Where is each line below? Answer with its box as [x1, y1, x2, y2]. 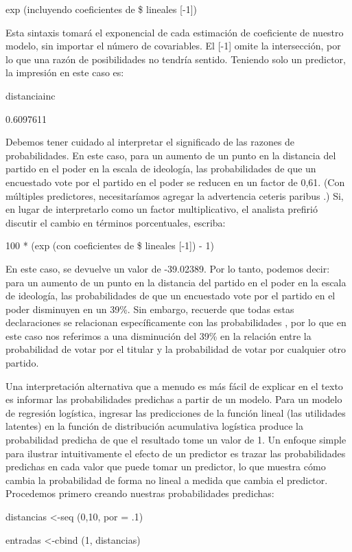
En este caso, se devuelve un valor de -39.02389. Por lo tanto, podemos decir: [5, 261, 330, 275]
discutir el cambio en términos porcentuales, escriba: [5, 215, 226, 229]
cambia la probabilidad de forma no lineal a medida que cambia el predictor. [5, 472, 328, 487]
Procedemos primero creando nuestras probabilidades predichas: [5, 486, 274, 501]
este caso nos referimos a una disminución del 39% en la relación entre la [5, 328, 312, 343]
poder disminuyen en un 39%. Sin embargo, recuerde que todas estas [5, 301, 294, 316]
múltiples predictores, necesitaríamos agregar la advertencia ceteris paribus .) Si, [5, 188, 344, 203]
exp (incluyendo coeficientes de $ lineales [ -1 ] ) [5, 2, 198, 16]
